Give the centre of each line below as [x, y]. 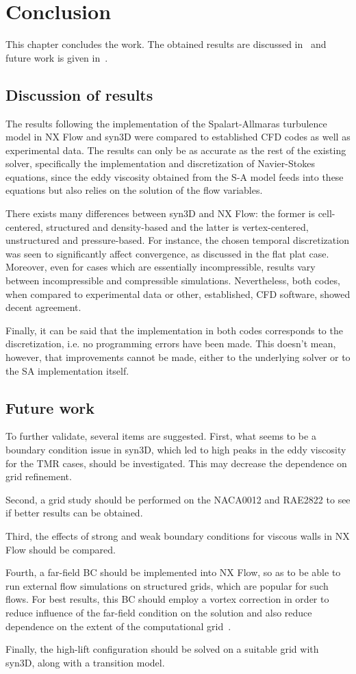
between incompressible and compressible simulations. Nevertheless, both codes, [173, 280]
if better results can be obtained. [74, 513]
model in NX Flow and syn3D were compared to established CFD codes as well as [178, 137]
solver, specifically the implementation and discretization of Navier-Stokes [160, 163]
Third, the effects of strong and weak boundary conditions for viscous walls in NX [178, 535]
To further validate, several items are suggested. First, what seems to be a [161, 436]
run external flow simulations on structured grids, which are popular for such [167, 585]
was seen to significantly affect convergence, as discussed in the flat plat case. [167, 253]
